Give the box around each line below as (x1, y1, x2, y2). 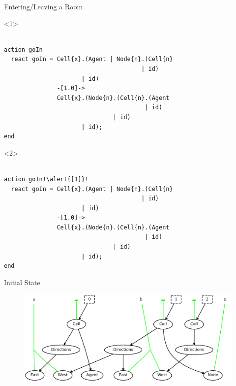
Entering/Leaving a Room (4, 1, 83, 11)
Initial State (4, 277, 40, 287)
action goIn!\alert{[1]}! (4, 175, 88, 183)
